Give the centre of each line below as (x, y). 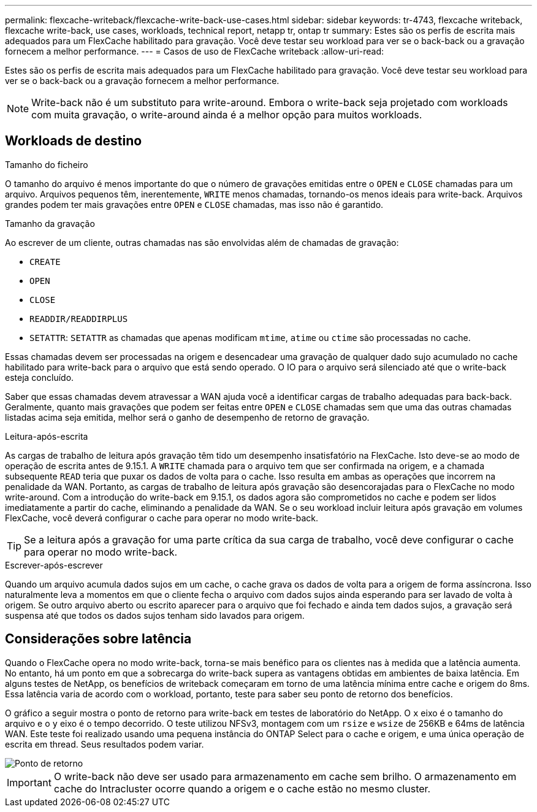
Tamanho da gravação (50, 223)
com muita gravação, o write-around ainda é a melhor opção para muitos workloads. (227, 115)
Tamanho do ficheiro (47, 164)
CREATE (45, 262)
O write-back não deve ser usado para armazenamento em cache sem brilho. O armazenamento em (285, 776)
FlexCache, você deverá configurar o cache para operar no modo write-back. (162, 518)
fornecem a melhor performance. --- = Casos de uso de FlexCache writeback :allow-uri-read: (195, 51)
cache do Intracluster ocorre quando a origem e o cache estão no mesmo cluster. (242, 788)
